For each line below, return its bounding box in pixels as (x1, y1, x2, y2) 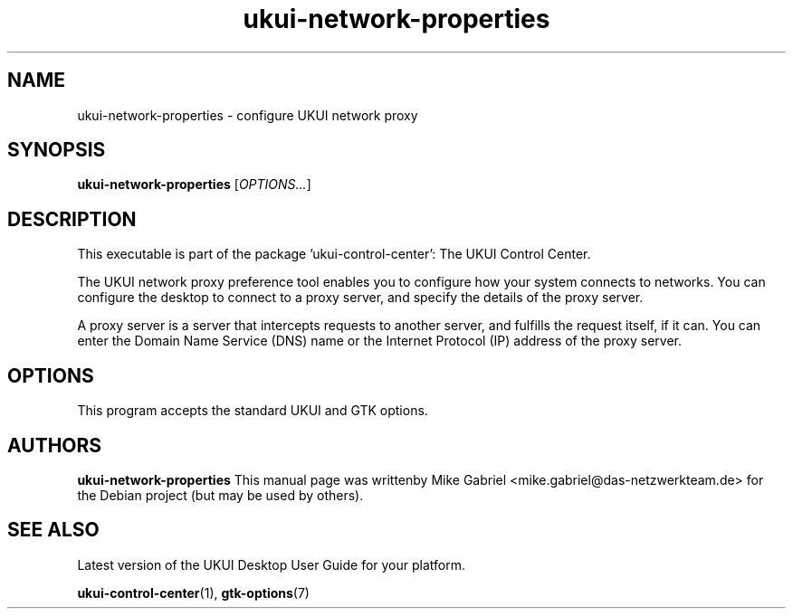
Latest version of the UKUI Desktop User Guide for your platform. (77, 556, 466, 573)
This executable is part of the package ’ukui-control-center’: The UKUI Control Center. (77, 246, 591, 262)
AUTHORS (7, 433, 102, 457)
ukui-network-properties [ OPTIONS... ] (77, 176, 311, 193)
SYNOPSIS (7, 138, 106, 162)
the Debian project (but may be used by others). (77, 487, 364, 503)
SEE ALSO (7, 518, 100, 542)
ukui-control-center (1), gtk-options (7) (77, 584, 310, 601)
